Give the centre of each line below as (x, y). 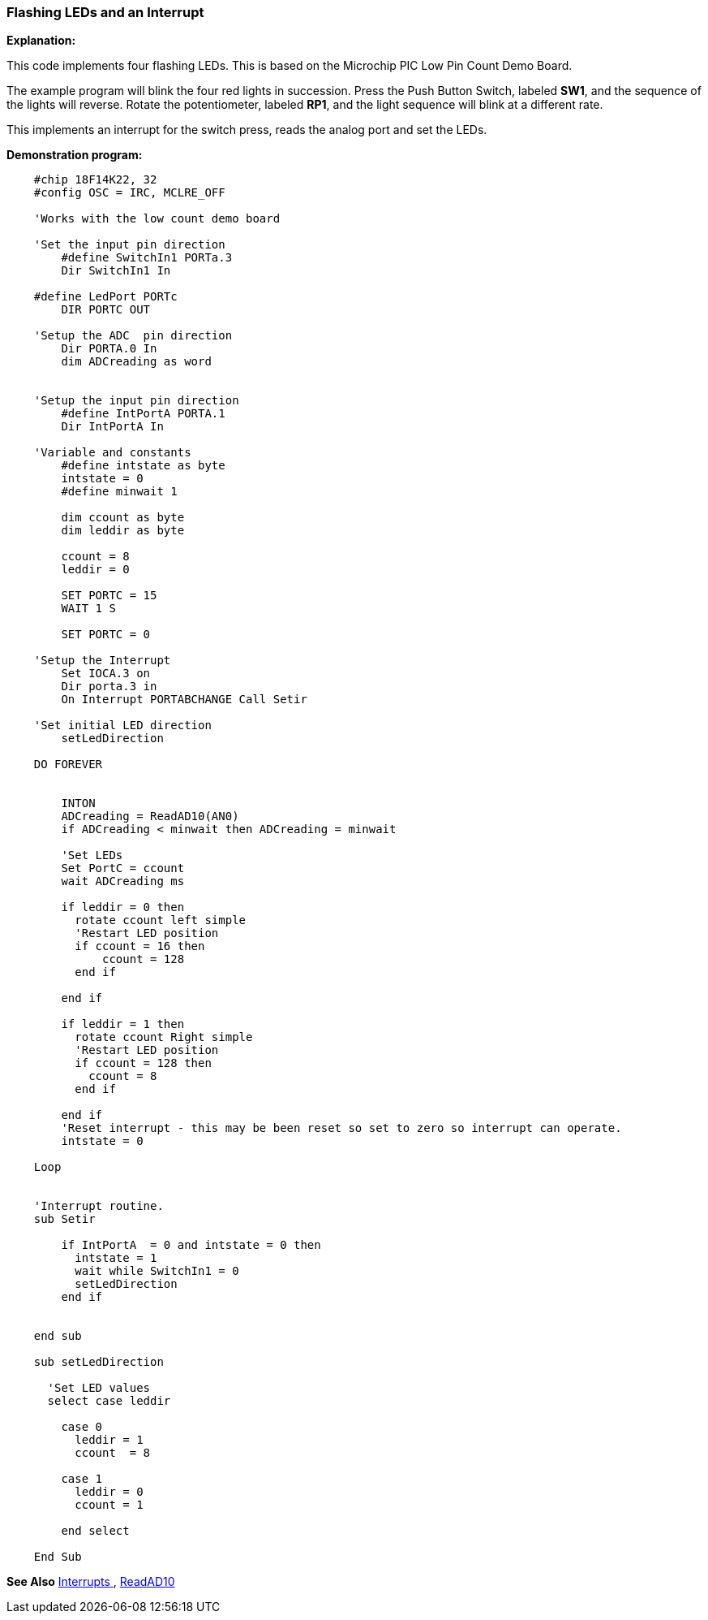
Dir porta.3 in (109, 687)
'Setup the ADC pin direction (133, 336)
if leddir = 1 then (123, 1024)
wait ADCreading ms (123, 881)
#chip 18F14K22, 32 (95, 180)
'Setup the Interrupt (102, 661)
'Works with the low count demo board (157, 219)
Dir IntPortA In (112, 427)
